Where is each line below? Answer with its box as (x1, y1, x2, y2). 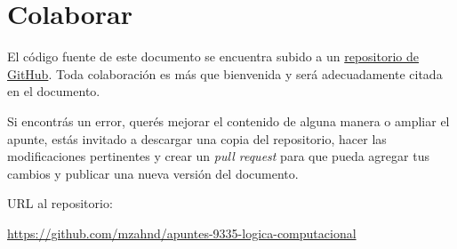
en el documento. (7, 82, 100, 100)
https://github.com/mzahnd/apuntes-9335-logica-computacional (7, 223, 357, 242)
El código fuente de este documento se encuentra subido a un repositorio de (7, 47, 419, 66)
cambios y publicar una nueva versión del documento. (7, 164, 299, 182)
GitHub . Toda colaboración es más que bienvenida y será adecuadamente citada (7, 64, 443, 83)
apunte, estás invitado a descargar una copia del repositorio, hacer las (7, 129, 387, 148)
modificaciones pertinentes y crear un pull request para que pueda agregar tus (7, 147, 429, 165)
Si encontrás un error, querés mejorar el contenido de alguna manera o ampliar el (7, 111, 450, 130)
